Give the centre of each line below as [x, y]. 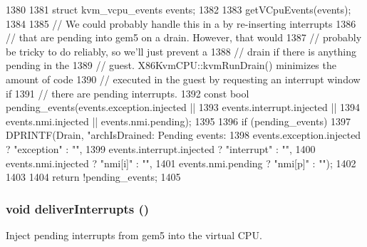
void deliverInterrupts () [78, 208]
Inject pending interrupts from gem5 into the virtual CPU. [134, 235]
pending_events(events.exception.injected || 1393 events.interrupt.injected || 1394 [183, 107]
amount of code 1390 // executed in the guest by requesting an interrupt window [183, 79]
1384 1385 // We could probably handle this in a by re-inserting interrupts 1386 [181, 23]
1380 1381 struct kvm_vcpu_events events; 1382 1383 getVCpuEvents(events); [179, 9]
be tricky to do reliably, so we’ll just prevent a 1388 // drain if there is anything [181, 51]
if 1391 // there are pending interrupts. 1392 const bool [128, 93]
